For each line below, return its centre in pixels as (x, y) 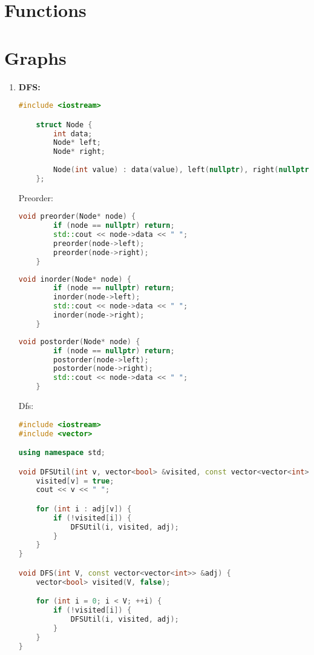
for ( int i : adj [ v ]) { (84, 509)
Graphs (35, 57)
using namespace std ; (62, 453)
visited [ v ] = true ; (75, 481)
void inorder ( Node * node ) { (75, 279)
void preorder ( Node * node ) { (77, 217)
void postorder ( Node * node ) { (79, 341)
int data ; (73, 134)
